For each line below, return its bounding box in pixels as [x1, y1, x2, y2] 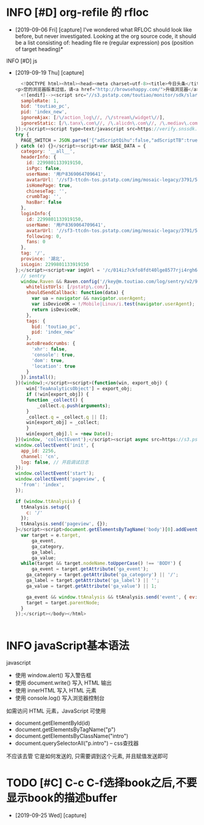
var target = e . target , [21, 532, 81, 538]
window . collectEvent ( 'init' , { [15, 442, 95, 448]
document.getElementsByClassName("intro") [15, 733, 129, 740]
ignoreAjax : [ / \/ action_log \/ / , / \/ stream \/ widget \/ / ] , [21, 115, 165, 121]
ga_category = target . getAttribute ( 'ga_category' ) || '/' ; [26, 572, 179, 578]
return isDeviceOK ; [31, 306, 81, 313]
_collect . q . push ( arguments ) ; [37, 402, 111, 409]
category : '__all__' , [21, 148, 76, 155]
